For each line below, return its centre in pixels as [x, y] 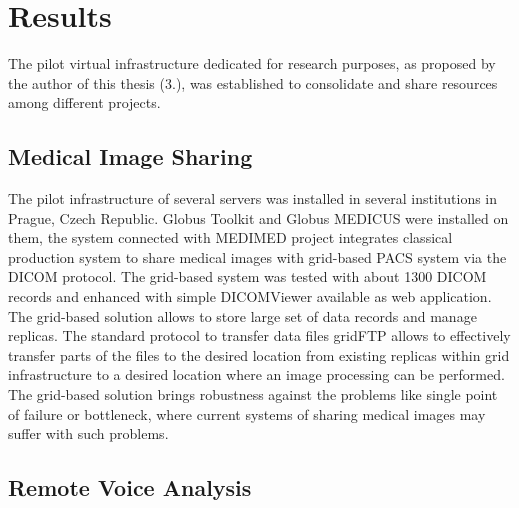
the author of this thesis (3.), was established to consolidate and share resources [253, 82]
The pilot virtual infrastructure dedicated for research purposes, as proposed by [252, 63]
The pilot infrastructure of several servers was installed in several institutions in [253, 198]
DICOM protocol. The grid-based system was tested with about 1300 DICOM [247, 276]
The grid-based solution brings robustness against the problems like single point [253, 394]
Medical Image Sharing [130, 156]
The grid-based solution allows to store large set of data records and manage [242, 315]
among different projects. [84, 102]
